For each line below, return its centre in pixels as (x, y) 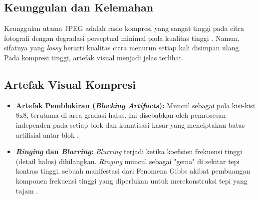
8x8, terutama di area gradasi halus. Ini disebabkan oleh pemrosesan (121, 115)
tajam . (27, 190)
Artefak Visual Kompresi (70, 84)
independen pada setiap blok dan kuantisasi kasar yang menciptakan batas (130, 124)
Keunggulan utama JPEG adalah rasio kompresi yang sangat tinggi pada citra (124, 28)
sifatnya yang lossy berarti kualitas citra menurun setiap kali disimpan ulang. (123, 48)
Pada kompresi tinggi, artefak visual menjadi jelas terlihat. (94, 57)
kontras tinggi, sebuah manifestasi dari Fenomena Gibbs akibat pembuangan (133, 171)
